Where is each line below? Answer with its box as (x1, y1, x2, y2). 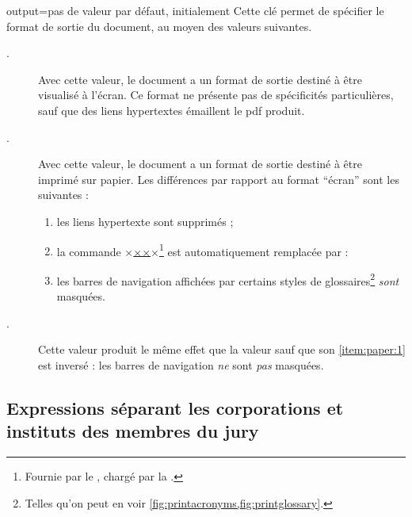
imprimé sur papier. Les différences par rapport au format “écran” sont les (38, 170, 399, 187)
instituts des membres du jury (6, 419, 259, 443)
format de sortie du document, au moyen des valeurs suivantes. (6, 17, 312, 34)
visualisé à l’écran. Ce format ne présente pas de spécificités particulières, (38, 86, 394, 103)
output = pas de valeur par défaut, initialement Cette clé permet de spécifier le (6, 2, 384, 18)
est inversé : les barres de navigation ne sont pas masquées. (38, 356, 324, 373)
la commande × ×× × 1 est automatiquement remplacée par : (56, 240, 349, 259)
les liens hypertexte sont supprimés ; (56, 213, 234, 229)
